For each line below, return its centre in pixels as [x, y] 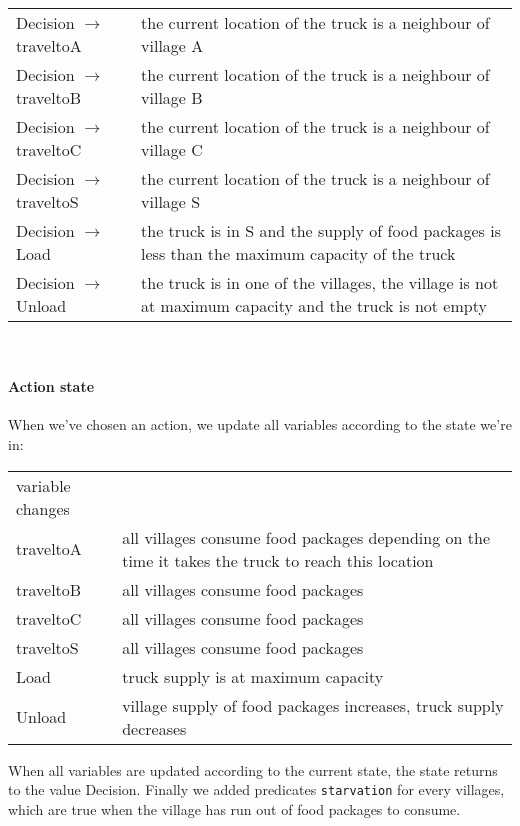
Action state [51, 386]
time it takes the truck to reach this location [278, 560]
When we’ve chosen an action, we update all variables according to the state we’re [260, 424]
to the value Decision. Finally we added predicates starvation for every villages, [256, 789]
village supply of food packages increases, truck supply [313, 705]
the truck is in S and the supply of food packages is [321, 230]
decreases [154, 728]
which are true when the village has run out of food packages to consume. [234, 808]
